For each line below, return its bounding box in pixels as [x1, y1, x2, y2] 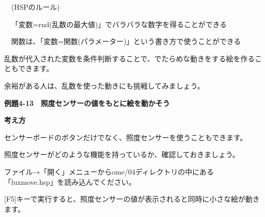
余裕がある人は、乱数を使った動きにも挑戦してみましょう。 [4, 80, 205, 91]
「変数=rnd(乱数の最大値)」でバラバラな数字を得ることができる [11, 18, 227, 29]
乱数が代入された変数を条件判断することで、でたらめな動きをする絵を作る [4, 53, 255, 63]
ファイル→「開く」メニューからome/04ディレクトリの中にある [4, 166, 214, 177]
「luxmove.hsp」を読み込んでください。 [4, 176, 136, 187]
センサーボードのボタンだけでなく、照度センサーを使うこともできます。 [4, 132, 248, 142]
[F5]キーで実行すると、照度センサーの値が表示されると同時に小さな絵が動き [4, 193, 260, 204]
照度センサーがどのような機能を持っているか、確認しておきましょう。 [4, 149, 240, 160]
